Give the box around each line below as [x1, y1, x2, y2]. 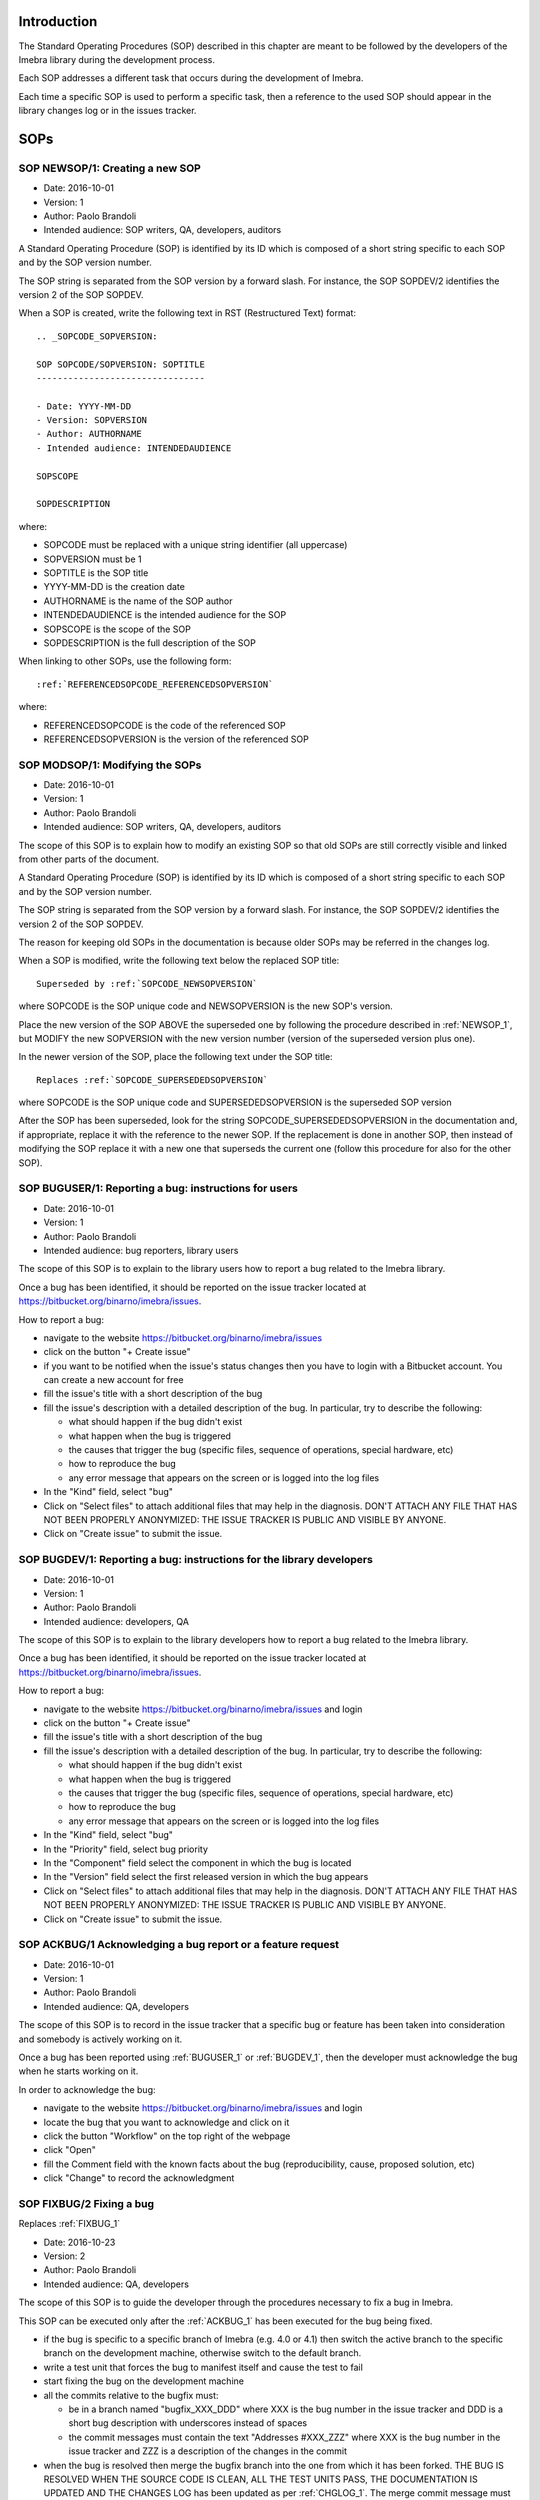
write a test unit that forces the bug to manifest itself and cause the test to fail [43, 2361, 364, 2373]
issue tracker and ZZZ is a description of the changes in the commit [68, 2445, 347, 2457]
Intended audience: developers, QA [43, 1615, 190, 1627]
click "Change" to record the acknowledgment [43, 2172, 235, 2184]
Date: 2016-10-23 [43, 2236, 116, 2248]
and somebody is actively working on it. [18, 2033, 183, 2045]
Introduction [18, 13, 98, 30]
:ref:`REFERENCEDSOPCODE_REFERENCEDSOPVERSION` [36, 678, 274, 690]
